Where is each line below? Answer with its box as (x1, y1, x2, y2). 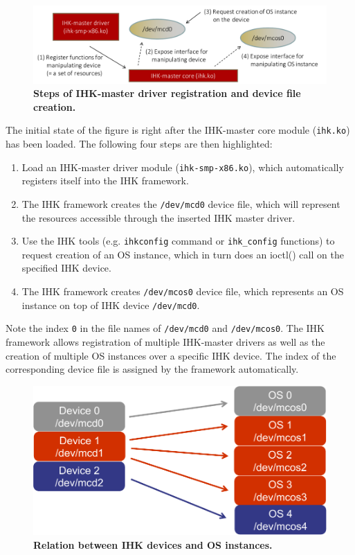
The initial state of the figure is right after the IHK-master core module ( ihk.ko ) (6, 123, 350, 137)
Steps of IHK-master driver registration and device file (33, 86, 301, 100)
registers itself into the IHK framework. (21, 173, 189, 188)
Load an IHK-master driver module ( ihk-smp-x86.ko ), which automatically (21, 159, 344, 174)
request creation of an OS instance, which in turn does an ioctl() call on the (21, 247, 344, 261)
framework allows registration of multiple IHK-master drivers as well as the (6, 334, 325, 349)
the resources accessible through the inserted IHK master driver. (21, 210, 295, 224)
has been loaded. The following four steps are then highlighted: (6, 136, 273, 151)
